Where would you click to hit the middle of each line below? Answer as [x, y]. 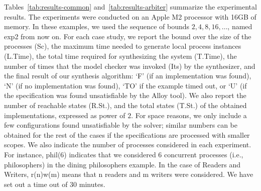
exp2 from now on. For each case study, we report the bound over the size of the [128, 36]
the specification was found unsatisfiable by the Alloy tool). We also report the [125, 95]
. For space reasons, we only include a [189, 115]
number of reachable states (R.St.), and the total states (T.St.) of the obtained [125, 105]
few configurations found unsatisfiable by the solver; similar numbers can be [121, 125]
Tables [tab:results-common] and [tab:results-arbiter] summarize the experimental [130, 7]
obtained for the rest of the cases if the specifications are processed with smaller [127, 134]
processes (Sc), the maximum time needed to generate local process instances [123, 46]
